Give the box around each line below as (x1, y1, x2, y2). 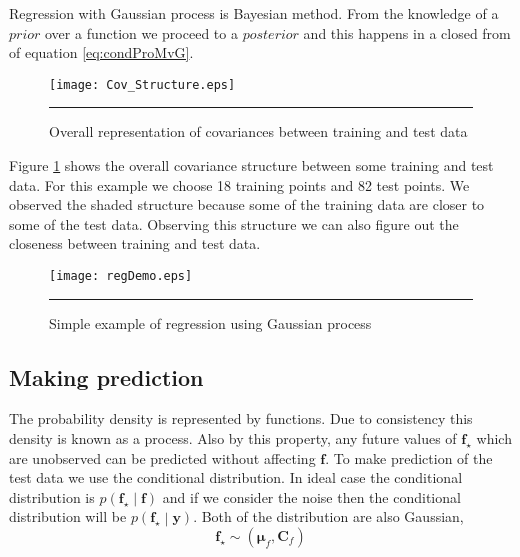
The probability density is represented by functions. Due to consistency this (9, 408, 473, 429)
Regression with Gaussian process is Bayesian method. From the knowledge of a (9, 3, 499, 23)
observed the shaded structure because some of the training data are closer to (9, 194, 485, 215)
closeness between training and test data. (9, 233, 261, 254)
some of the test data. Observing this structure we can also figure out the (9, 213, 459, 234)
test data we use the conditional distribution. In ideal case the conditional (9, 467, 463, 488)
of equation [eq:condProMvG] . (9, 42, 194, 63)
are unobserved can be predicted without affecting (9, 447, 316, 468)
